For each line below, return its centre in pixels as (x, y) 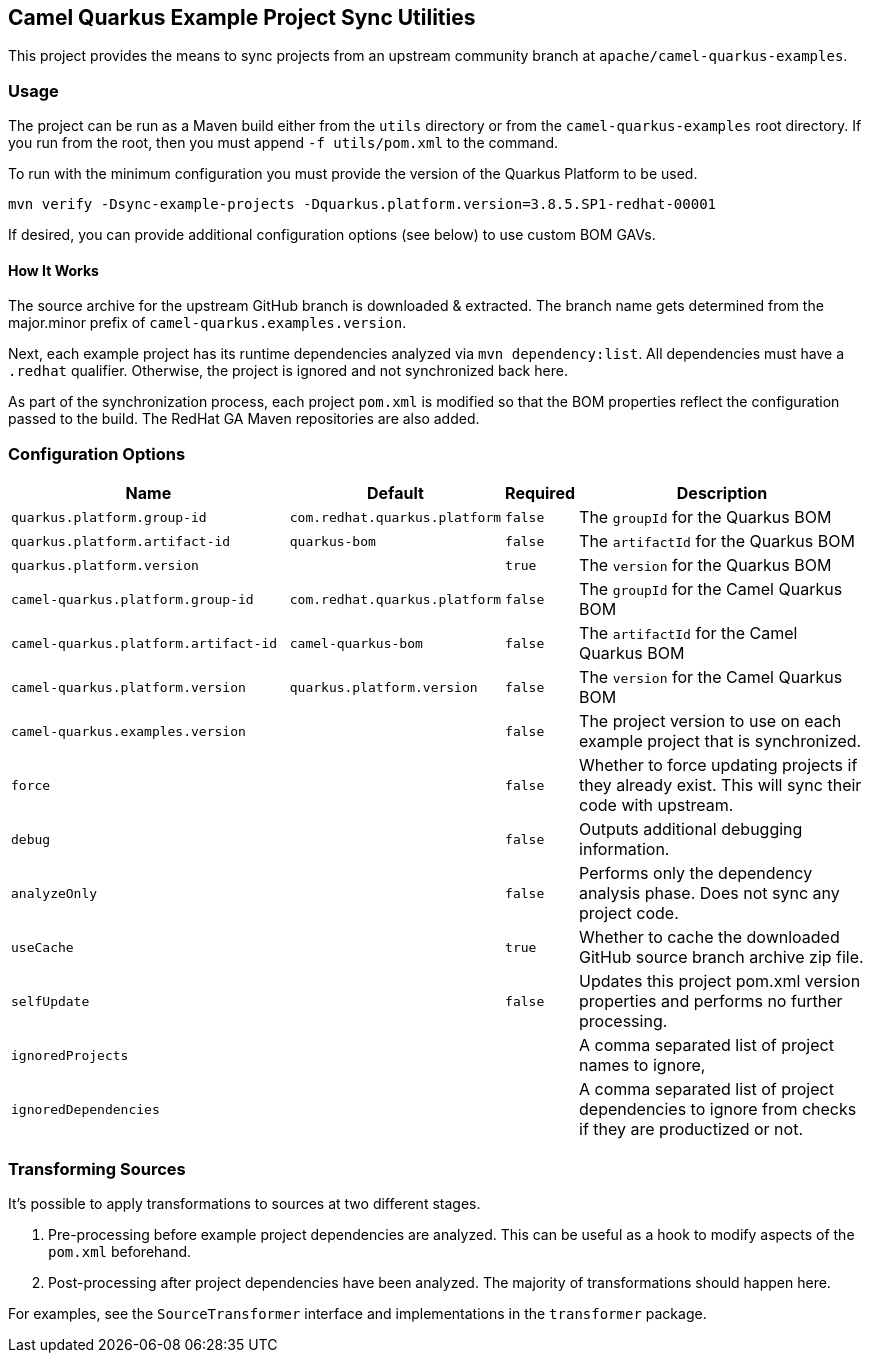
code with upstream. (656, 805)
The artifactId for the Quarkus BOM (717, 541)
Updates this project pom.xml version (720, 981)
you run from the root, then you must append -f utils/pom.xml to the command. (283, 143)
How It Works (53, 270)
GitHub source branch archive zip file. (721, 957)
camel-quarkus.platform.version (128, 687)
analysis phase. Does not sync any (709, 893)
